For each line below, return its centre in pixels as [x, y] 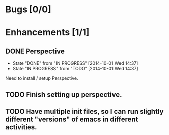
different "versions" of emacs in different [72, 119]
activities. [21, 127]
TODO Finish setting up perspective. [64, 94]
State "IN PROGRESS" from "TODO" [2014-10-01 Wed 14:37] [75, 69]
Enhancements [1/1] [47, 33]
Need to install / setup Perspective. [42, 78]
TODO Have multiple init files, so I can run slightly [84, 111]
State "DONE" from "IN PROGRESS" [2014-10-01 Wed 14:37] [75, 63]
